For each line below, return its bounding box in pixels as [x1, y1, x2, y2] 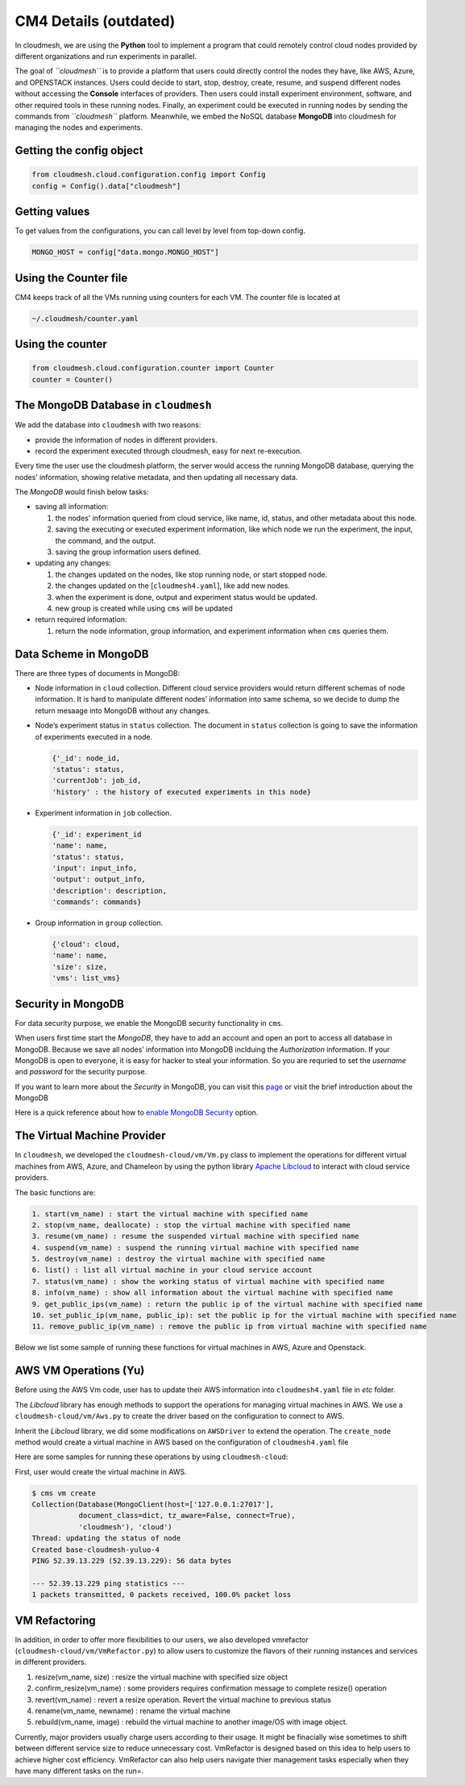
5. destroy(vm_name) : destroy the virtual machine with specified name [31, 1254, 326, 1264]
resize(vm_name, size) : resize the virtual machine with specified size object [35, 1672, 289, 1682]
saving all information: [35, 502, 109, 511]
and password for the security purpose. [15, 1067, 147, 1077]
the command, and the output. [55, 536, 156, 545]
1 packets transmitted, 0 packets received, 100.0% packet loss [31, 1590, 292, 1599]
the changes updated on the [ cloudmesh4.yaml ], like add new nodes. [55, 581, 290, 590]
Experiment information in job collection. [35, 807, 172, 818]
